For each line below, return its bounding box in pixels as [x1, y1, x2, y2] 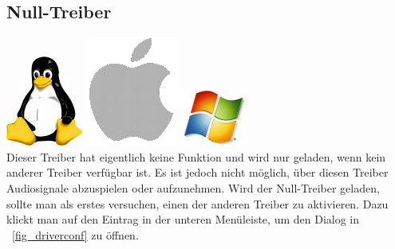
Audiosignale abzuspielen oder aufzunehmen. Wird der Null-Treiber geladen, [6, 179, 380, 196]
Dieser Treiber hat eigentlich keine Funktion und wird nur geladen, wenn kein [6, 148, 386, 165]
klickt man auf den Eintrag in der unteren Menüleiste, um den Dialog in [6, 211, 360, 228]
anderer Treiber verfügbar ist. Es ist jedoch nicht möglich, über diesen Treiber [6, 164, 389, 181]
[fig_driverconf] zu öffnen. [12, 226, 139, 243]
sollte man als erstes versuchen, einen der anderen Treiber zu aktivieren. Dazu [6, 195, 389, 212]
